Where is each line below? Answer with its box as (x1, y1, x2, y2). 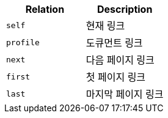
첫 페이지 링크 (86, 71, 146, 83)
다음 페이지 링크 (86, 54, 155, 66)
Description (97, 3, 153, 15)
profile (6, 37, 40, 47)
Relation (25, 3, 65, 15)
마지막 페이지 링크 (86, 88, 164, 100)
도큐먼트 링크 (86, 37, 143, 49)
